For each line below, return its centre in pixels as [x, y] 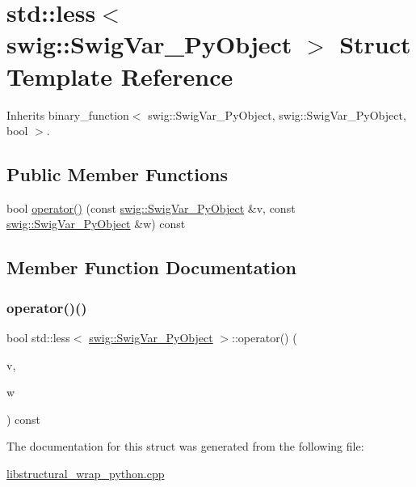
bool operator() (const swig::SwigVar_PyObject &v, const [151, 208]
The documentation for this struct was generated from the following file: [185, 446]
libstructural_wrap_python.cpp [86, 474]
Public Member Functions [117, 174]
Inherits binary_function [68, 114]
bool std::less [38, 338]
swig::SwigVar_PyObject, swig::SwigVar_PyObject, [277, 114]
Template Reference [120, 76]
